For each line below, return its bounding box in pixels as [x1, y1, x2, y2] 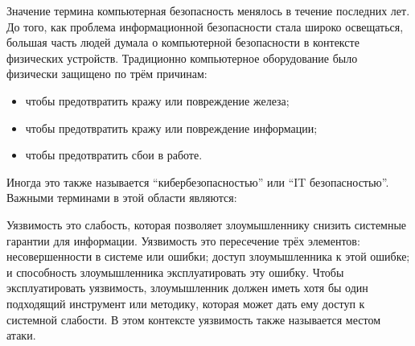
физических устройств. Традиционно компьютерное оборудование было [6, 49, 358, 66]
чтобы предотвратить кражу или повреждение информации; [25, 119, 318, 136]
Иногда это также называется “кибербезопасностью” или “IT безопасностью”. [6, 173, 389, 190]
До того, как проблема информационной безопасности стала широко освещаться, [6, 18, 404, 35]
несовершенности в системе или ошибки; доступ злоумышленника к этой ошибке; [6, 248, 410, 265]
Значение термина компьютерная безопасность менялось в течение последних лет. [6, 2, 410, 19]
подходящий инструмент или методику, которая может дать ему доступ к [6, 295, 365, 311]
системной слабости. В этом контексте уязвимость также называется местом [6, 311, 381, 327]
